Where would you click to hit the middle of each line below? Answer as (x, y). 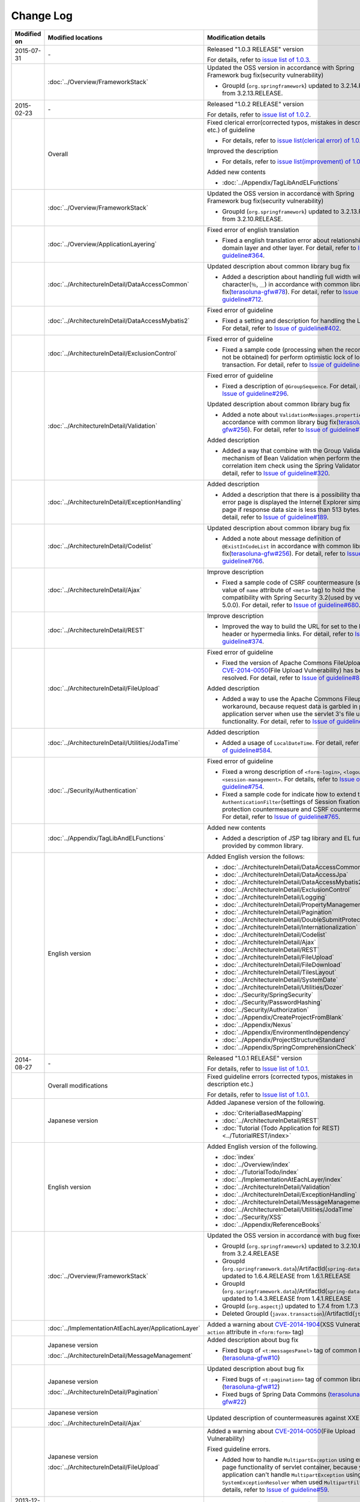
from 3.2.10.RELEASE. (253, 219)
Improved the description (243, 151)
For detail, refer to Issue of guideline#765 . (281, 816)
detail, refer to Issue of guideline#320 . (276, 473)
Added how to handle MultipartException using (288, 1459)
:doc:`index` (239, 1157)
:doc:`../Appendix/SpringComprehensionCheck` (289, 1047)
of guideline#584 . (247, 750)
